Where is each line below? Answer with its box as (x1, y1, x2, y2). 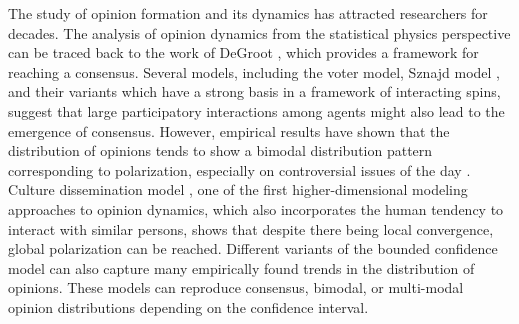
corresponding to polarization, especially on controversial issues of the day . (8, 159, 471, 180)
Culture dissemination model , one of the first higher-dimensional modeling (8, 179, 468, 200)
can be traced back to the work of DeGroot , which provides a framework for (8, 42, 479, 63)
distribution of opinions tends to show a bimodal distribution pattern (8, 140, 433, 161)
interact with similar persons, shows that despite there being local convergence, (8, 218, 494, 239)
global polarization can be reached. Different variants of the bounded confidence (8, 238, 498, 259)
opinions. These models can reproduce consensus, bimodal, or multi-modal (8, 277, 464, 298)
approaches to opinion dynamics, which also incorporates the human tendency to (8, 198, 504, 219)
